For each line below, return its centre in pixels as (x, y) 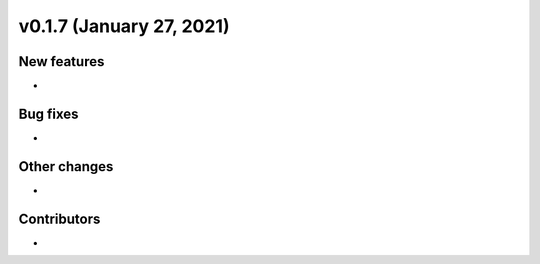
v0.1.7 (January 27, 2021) (124, 26)
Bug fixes (48, 113)
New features (61, 61)
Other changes (66, 166)
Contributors (59, 218)
